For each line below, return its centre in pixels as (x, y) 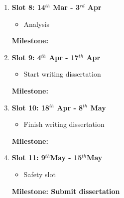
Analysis (37, 24)
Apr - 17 (64, 57)
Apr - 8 (70, 107)
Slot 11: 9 (28, 157)
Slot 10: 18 (30, 107)
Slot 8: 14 (28, 7)
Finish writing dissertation (64, 124)
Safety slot (40, 174)
